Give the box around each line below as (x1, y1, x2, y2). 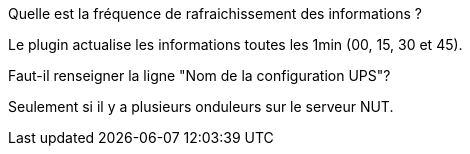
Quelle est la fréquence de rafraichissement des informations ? (8, 5, 423, 22)
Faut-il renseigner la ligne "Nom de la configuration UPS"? (8, 67, 391, 84)
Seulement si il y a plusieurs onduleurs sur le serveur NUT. (8, 98, 394, 115)
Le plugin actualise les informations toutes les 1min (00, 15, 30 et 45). (8, 36, 463, 53)
